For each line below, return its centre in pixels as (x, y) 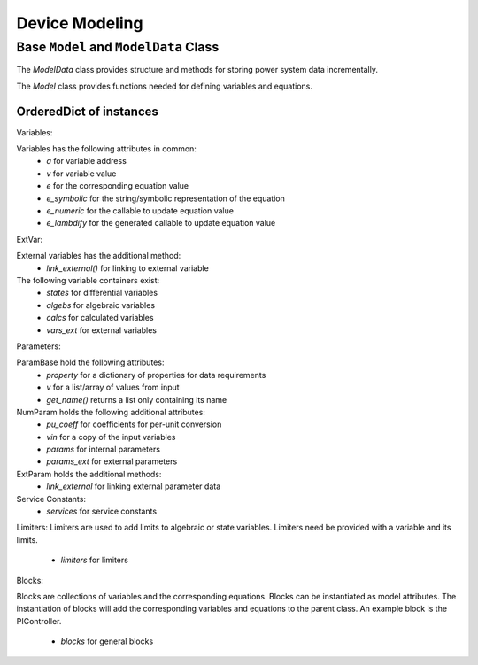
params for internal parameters (104, 449)
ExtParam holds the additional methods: (89, 474)
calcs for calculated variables (100, 318)
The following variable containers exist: (88, 280)
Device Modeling (80, 23)
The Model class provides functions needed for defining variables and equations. (165, 86)
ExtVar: (30, 239)
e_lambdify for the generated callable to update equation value (161, 223)
